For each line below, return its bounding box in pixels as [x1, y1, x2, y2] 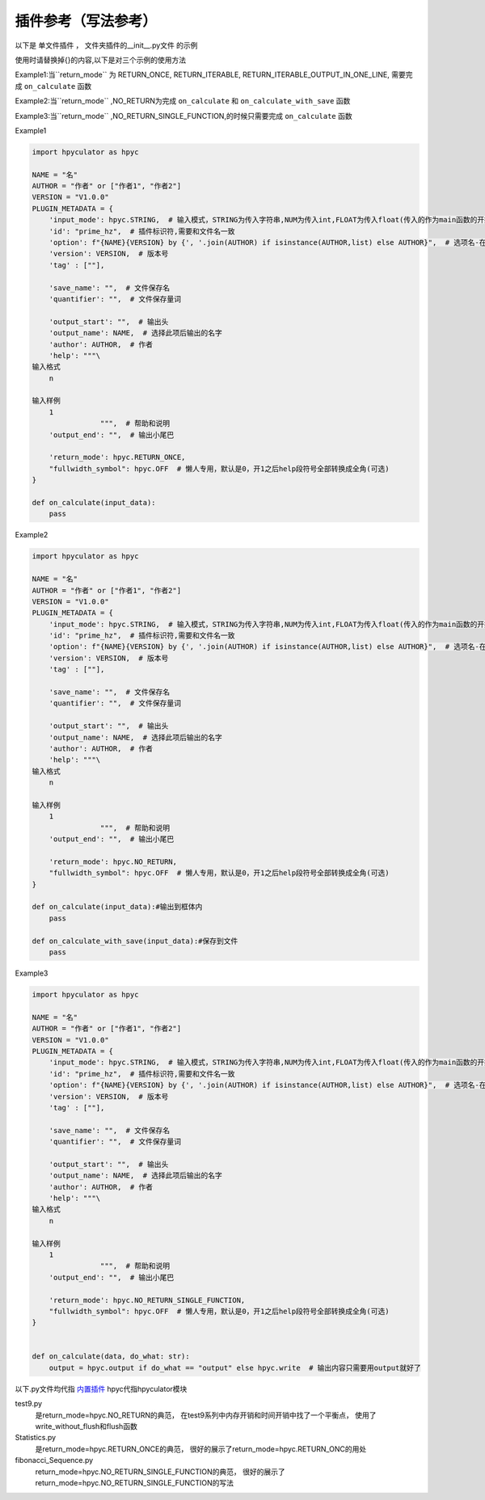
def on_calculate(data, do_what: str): [32, 1352, 190, 1361]
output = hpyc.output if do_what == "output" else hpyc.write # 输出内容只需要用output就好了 [48, 1363, 421, 1372]
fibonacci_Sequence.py [15, 1456, 94, 1465]
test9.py [15, 1399, 43, 1409]
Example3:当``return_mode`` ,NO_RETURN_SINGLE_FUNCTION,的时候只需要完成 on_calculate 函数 [15, 111, 352, 120]
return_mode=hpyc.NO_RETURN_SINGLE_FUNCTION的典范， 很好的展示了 [35, 1467, 286, 1477]
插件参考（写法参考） [15, 12, 158, 30]
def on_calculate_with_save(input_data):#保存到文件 [32, 936, 238, 946]
